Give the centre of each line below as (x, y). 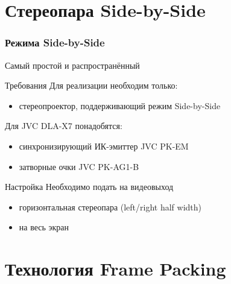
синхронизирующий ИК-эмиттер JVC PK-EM (104, 146)
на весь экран (44, 227)
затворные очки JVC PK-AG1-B (79, 166)
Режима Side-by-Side (55, 43)
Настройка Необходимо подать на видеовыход (89, 187)
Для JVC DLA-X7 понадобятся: (64, 126)
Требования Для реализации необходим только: (91, 85)
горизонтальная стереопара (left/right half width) (110, 207)
